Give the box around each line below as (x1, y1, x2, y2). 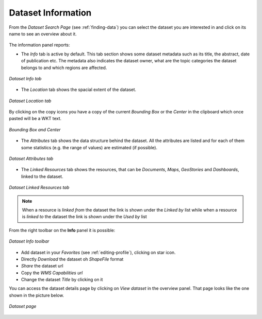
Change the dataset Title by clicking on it (21, 277, 103, 283)
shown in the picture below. (9, 292, 64, 298)
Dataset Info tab (9, 75, 42, 81)
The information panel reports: (9, 42, 70, 48)
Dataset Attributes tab (9, 156, 53, 161)
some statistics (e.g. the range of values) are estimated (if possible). (21, 144, 158, 150)
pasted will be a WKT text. (9, 116, 62, 122)
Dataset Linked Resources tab (9, 185, 70, 191)
